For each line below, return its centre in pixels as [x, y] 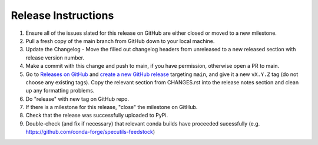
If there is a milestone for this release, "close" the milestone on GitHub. [112, 107]
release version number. [55, 57]
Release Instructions [62, 15]
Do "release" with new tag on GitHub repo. [77, 99]
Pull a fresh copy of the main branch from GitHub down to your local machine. [120, 41]
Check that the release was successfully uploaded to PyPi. [97, 116]
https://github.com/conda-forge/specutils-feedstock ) [90, 132]
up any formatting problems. [60, 91]
